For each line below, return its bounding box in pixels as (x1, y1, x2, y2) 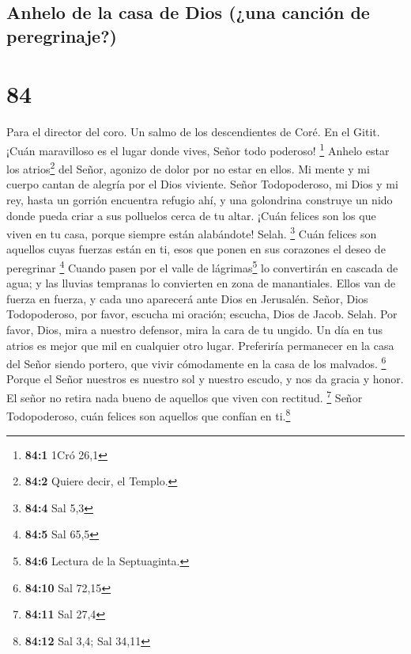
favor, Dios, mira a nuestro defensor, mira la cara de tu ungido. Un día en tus (6, 321, 383, 338)
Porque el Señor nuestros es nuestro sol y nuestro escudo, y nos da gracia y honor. (6, 371, 404, 387)
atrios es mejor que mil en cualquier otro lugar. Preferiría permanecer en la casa (6, 337, 394, 353)
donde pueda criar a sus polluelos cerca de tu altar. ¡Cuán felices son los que (6, 207, 376, 223)
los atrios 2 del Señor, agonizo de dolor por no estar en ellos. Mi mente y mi (6, 158, 370, 177)
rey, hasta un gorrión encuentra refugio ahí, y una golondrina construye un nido (6, 191, 393, 207)
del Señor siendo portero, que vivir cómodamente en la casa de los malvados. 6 (6, 353, 386, 371)
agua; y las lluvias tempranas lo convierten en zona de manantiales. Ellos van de (6, 275, 396, 291)
